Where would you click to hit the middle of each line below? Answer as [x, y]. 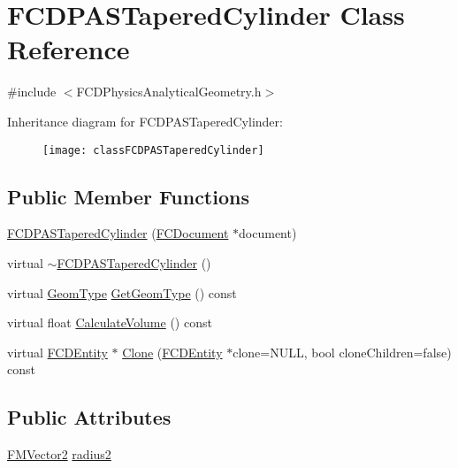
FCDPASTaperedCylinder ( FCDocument [118, 233]
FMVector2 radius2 [59, 454]
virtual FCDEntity [57, 352]
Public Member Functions [128, 196]
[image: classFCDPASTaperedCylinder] [153, 150]
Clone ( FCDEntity [172, 352]
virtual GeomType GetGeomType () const [122, 292]
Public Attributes [89, 417]
